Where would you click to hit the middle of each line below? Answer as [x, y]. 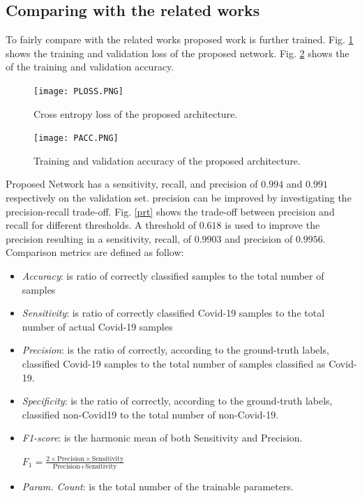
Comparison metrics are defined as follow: [95, 252]
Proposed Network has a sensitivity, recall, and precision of [132, 184]
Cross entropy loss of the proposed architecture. [136, 113]
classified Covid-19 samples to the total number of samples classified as [174, 364]
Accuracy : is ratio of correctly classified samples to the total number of [173, 276]
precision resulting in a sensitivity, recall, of [99, 238]
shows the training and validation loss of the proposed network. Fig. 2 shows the [178, 53]
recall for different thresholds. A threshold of [101, 225]
